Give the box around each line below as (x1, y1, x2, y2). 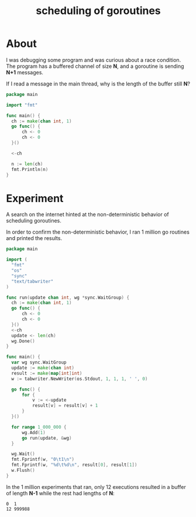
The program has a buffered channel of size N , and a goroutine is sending (6, 63, 184, 70)
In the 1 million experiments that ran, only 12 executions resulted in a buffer (6, 483, 186, 490)
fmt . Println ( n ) (11, 166, 49, 172)
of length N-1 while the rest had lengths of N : (6, 489, 115, 497)
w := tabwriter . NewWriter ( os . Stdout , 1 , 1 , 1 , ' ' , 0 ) (11, 376, 148, 382)
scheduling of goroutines (36, 4, 161, 18)
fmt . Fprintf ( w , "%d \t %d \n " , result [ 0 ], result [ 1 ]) (11, 462, 137, 468)
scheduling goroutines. (6, 217, 61, 224)
